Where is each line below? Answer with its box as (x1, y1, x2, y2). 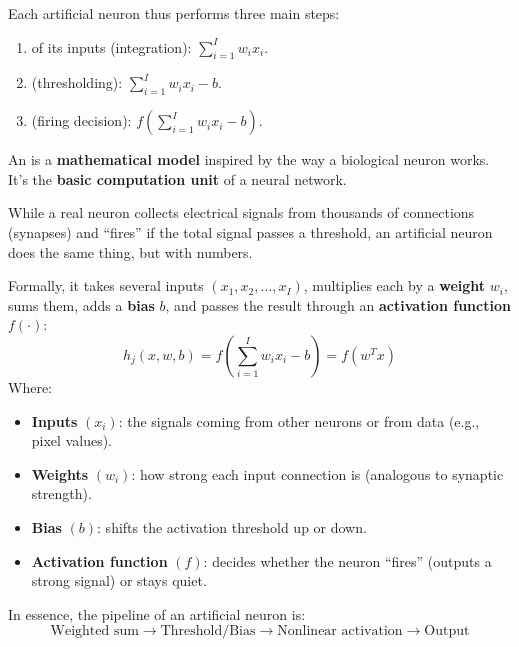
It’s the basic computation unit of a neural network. (8, 168, 347, 189)
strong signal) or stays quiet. (31, 570, 207, 591)
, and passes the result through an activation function (165, 294, 511, 315)
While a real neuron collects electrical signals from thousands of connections (8, 202, 475, 223)
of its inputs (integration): (31, 36, 192, 57)
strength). (31, 483, 92, 504)
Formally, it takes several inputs (8, 275, 204, 296)
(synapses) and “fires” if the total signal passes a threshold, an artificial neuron (8, 221, 493, 242)
